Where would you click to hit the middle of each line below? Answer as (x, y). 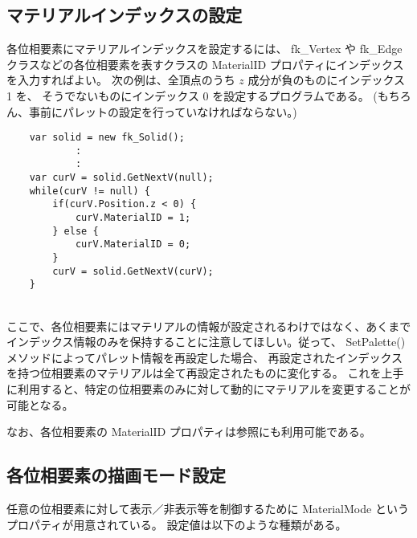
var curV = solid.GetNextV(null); (121, 178)
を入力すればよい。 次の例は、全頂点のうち (121, 80)
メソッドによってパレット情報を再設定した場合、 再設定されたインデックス (205, 357)
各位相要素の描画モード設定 (116, 475)
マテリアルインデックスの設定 (125, 15)
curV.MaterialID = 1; (133, 218)
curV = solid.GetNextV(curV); (133, 271)
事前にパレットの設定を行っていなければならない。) (163, 111)
